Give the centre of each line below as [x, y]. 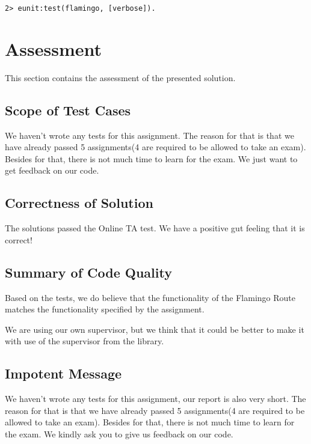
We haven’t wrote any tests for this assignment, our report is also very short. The [155, 399]
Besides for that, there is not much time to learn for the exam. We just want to [151, 158]
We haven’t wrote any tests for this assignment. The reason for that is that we [149, 135]
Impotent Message [63, 373]
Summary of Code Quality [88, 272]
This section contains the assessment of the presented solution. [120, 77]
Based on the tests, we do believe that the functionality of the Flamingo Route [150, 297]
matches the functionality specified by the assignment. [105, 309]
